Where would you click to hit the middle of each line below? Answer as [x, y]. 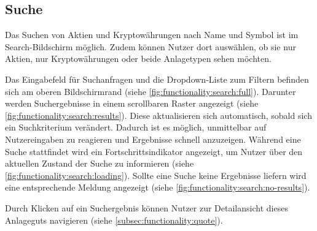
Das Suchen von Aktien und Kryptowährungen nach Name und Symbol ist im [152, 35]
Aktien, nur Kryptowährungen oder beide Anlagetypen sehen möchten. [138, 59]
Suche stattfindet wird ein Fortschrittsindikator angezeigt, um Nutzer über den [154, 151]
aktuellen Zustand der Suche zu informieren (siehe [100, 163]
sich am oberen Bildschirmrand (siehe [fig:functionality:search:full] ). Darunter [151, 91]
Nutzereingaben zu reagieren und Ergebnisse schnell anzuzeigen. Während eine [153, 139]
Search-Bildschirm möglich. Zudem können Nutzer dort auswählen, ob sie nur [151, 46]
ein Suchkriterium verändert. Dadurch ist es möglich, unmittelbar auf [136, 127]
